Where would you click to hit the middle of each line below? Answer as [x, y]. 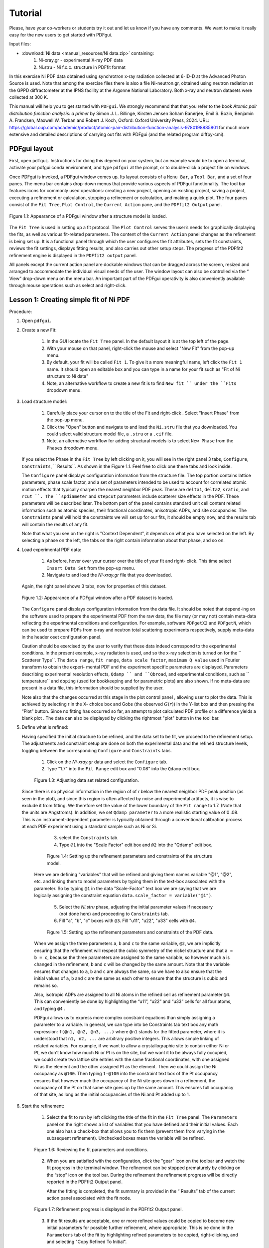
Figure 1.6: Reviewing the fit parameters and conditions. [91, 1149]
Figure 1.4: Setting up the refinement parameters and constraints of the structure [130, 856]
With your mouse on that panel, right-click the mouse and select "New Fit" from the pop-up [140, 348]
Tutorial [26, 13]
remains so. [46, 985]
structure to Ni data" [67, 376]
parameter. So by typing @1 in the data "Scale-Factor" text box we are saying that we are [125, 888]
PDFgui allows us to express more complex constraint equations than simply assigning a [125, 1018]
